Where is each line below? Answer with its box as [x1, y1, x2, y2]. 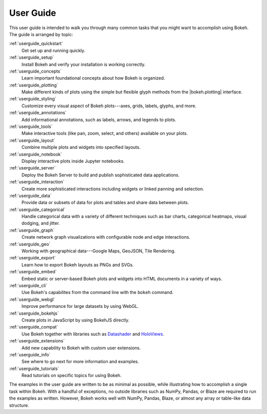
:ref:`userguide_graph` [9, 227, 55, 233]
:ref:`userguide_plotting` [9, 82, 58, 88]
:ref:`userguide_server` [9, 165, 56, 171]
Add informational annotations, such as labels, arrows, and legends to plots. [21, 117, 177, 123]
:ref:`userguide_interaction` [9, 179, 65, 185]
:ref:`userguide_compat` [9, 324, 58, 330]
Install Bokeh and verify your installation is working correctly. [21, 61, 146, 67]
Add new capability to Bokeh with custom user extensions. [21, 345, 141, 351]
